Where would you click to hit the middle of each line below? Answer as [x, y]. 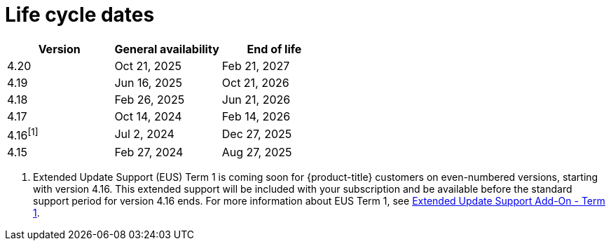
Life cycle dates [80, 15]
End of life [274, 49]
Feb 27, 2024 [149, 152]
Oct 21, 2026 [255, 82]
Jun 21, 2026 [256, 99]
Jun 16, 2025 [149, 82]
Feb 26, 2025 [150, 99]
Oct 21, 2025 [148, 66]
